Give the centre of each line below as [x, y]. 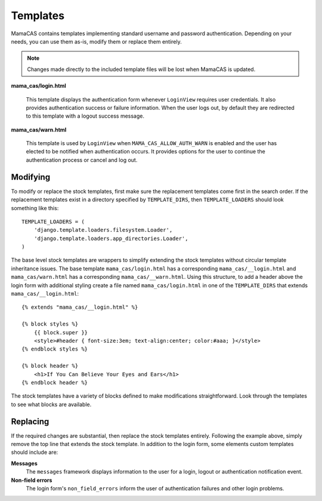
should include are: [35, 452]
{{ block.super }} [61, 332]
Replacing [30, 421]
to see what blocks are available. [51, 404]
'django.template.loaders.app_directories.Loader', [111, 238]
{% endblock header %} [55, 382]
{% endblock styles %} [55, 349]
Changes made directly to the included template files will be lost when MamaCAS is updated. [141, 69]
